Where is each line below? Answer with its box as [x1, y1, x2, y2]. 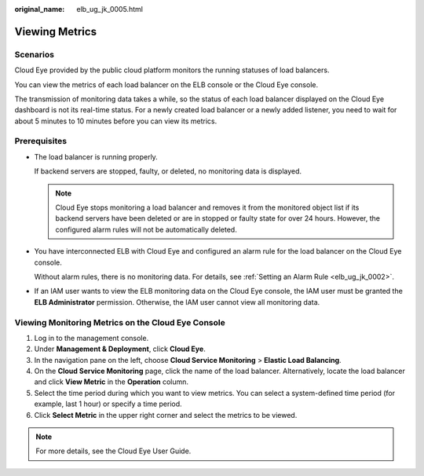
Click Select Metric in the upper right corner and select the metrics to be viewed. [34, 410, 298, 419]
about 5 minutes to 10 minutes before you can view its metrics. [14, 116, 217, 126]
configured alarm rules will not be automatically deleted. [55, 225, 237, 234]
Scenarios [14, 49, 55, 60]
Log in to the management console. [34, 333, 149, 342]
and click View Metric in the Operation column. [34, 377, 188, 386]
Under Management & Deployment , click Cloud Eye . [34, 344, 206, 353]
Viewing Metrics [14, 24, 97, 38]
